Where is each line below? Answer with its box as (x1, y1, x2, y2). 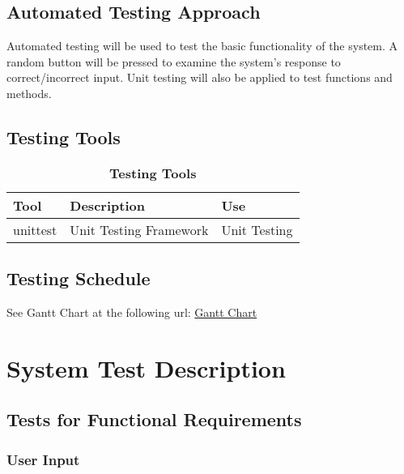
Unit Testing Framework (70, 220, 209, 239)
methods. (6, 84, 52, 101)
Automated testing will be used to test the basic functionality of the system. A (6, 37, 398, 54)
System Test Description (6, 351, 286, 384)
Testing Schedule (6, 266, 151, 291)
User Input (6, 449, 80, 469)
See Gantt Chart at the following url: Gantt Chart (6, 303, 257, 320)
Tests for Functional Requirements (6, 407, 302, 432)
